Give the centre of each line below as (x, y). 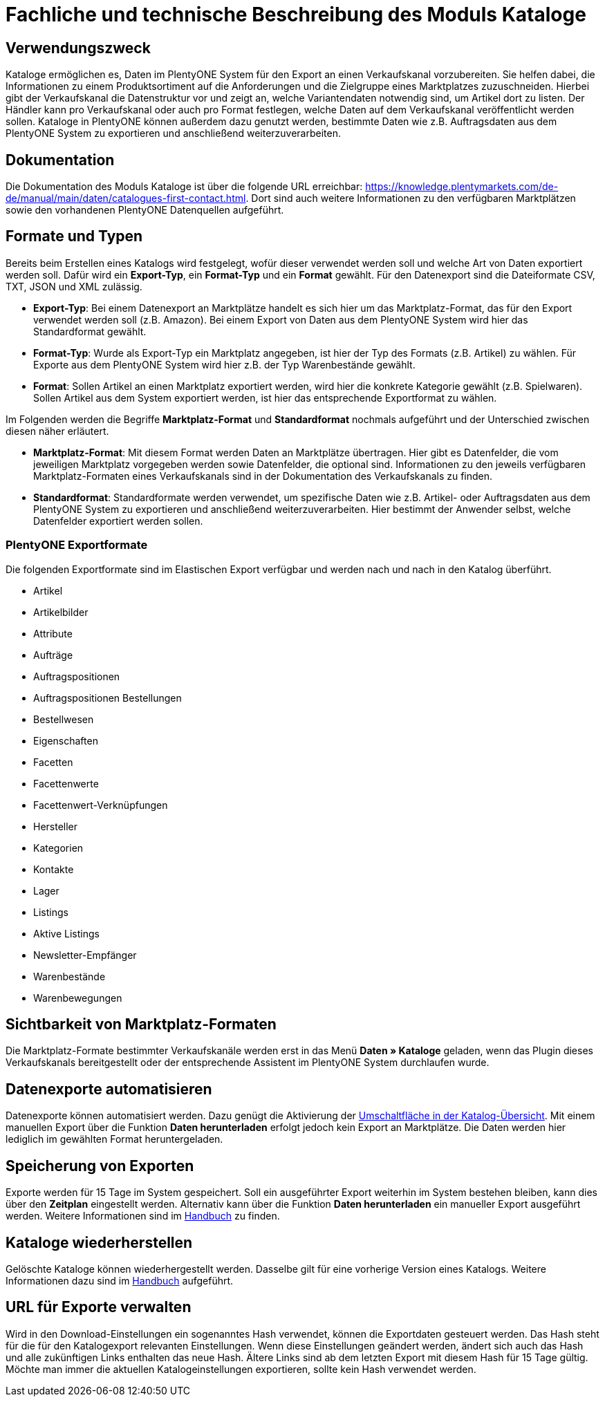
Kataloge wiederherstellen (99, 1242)
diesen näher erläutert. (57, 431)
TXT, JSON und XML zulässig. (74, 286)
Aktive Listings (66, 933)
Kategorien (58, 848)
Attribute (53, 633)
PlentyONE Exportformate (77, 545)
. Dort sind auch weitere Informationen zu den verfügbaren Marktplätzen (411, 198)
